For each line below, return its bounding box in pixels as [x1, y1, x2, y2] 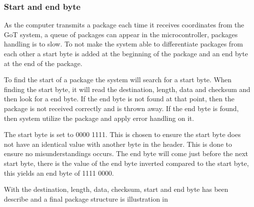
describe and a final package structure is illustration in [4, 193, 168, 204]
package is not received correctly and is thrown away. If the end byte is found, [4, 103, 239, 113]
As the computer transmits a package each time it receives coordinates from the [4, 20, 244, 30]
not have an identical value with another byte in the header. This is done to [4, 138, 232, 149]
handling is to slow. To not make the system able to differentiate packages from [4, 39, 243, 49]
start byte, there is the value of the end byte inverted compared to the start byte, [4, 158, 249, 168]
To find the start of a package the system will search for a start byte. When [4, 74, 232, 85]
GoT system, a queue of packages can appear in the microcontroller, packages [4, 29, 238, 39]
